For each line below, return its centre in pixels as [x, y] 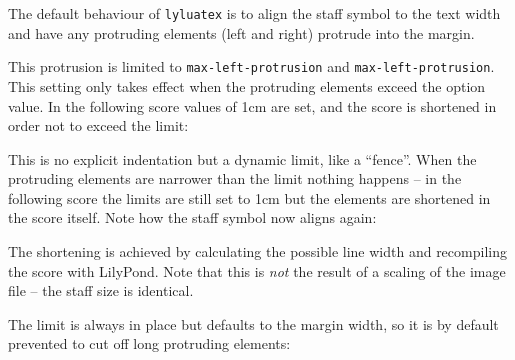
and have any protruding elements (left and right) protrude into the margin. [241, 32]
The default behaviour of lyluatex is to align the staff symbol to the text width [254, 13]
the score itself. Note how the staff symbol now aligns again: [192, 217]
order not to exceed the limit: [98, 125]
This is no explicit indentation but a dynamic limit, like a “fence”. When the [242, 158]
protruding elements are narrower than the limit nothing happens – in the [235, 178]
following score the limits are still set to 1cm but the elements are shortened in [249, 197]
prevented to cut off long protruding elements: [149, 343]
